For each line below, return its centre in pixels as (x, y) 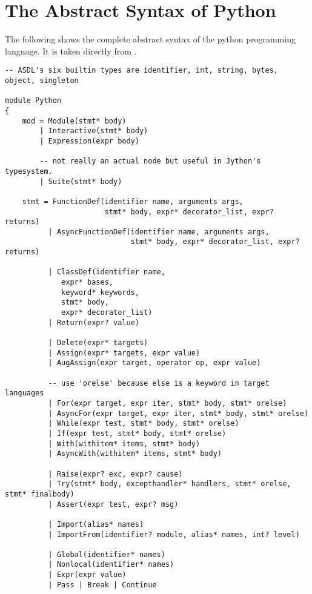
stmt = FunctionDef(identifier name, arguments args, (133, 201)
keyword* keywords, (100, 292)
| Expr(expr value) (87, 575)
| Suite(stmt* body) (81, 181)
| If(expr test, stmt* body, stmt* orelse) (137, 433)
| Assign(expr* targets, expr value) (124, 353)
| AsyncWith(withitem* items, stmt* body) (135, 454)
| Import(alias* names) (96, 524)
